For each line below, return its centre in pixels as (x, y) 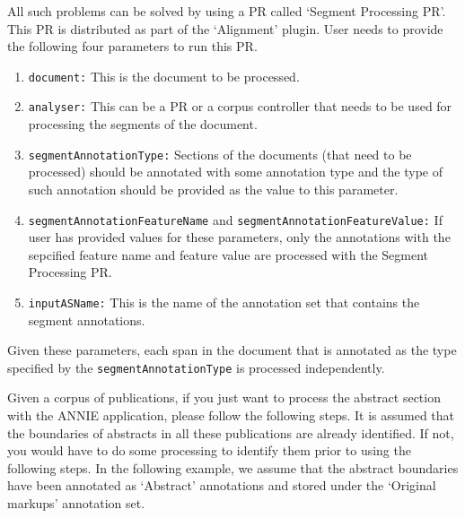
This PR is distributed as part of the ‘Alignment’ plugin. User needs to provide (225, 28)
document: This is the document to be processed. (164, 76)
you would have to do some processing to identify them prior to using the (209, 450)
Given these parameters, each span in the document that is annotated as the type (232, 350)
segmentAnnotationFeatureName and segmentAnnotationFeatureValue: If (235, 219)
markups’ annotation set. (76, 503)
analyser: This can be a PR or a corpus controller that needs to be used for (240, 106)
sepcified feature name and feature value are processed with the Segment (228, 254)
